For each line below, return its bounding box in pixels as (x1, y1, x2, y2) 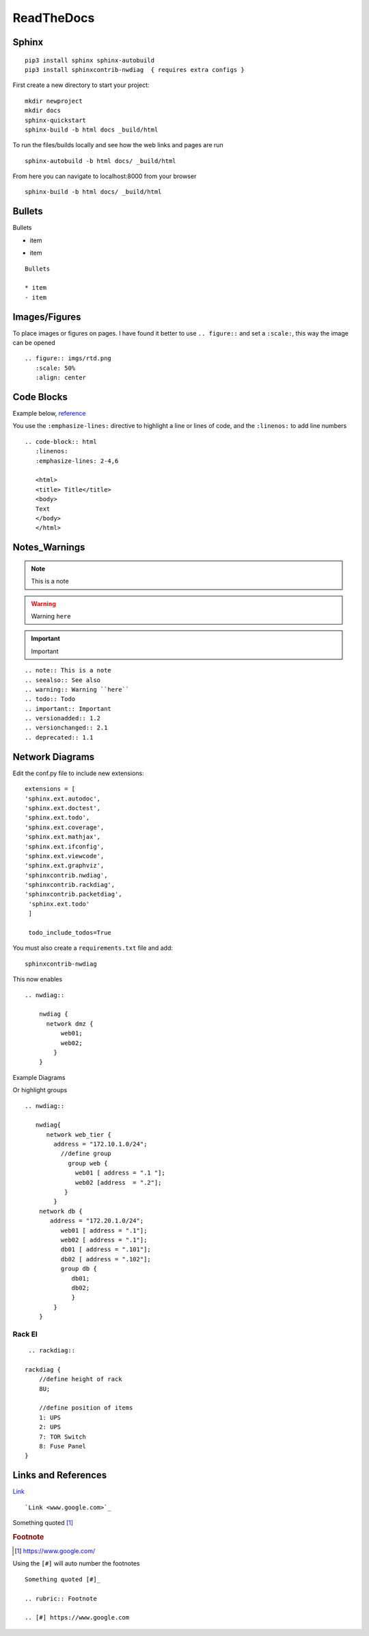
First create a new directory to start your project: (12, 81, 150, 89)
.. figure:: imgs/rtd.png (25, 355, 112, 362)
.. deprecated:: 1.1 (25, 733, 94, 741)
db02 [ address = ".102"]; (60, 1255, 152, 1263)
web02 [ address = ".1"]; (60, 1236, 148, 1244)
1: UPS (38, 1413, 61, 1421)
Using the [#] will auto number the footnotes (12, 1559, 140, 1568)
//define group (60, 1150, 112, 1157)
